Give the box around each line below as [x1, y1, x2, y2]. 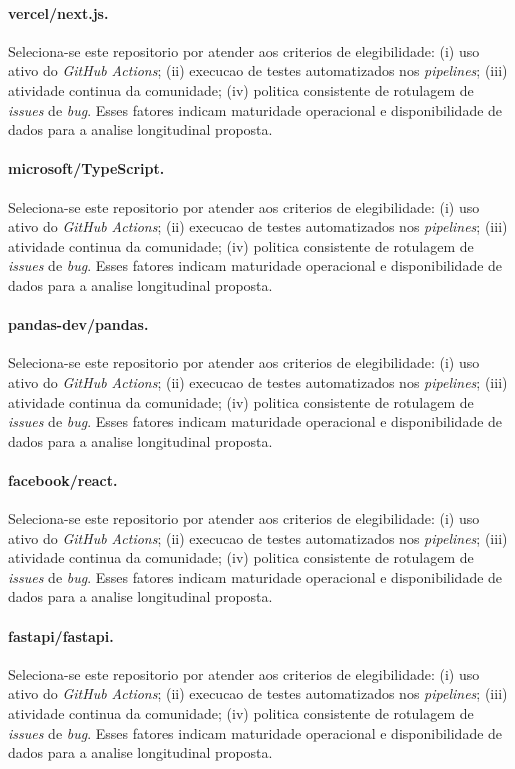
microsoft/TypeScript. [8, 158, 165, 179]
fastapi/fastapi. [8, 625, 114, 646]
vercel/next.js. [8, 2, 109, 23]
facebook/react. [8, 469, 118, 490]
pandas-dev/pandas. [8, 314, 149, 335]
